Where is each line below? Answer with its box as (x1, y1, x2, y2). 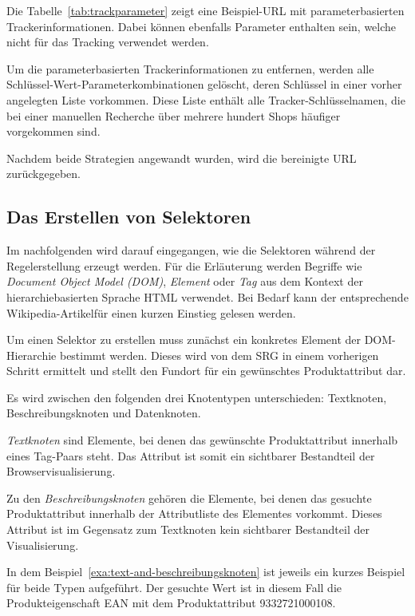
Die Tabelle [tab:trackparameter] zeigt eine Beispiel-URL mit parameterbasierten (6, 2, 405, 18)
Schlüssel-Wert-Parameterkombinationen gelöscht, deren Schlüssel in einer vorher (6, 76, 402, 93)
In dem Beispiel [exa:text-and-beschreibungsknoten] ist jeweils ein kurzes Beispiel (6, 563, 405, 580)
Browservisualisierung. (6, 463, 116, 480)
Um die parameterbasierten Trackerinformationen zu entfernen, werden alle (6, 60, 374, 77)
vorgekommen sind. (6, 123, 101, 140)
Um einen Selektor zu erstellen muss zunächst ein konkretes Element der (6, 331, 362, 348)
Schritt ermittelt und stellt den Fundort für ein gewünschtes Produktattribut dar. (6, 362, 406, 379)
